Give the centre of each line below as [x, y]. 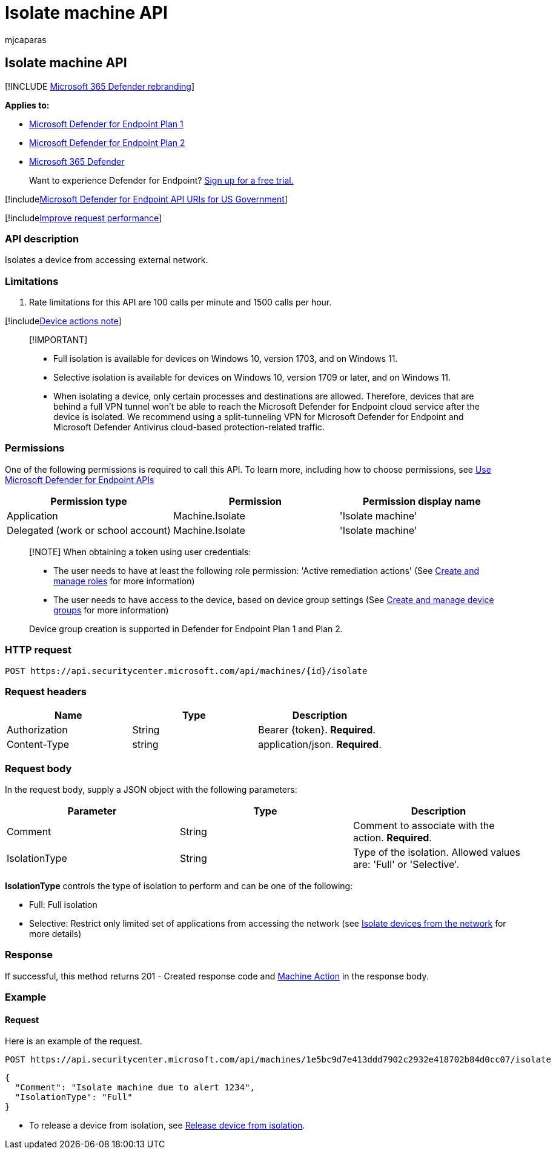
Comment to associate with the [424, 826]
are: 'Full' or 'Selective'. [406, 865]
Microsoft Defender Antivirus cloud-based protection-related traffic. [189, 427]
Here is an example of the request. [74, 1041]
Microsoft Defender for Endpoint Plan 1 [106, 124]
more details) [55, 934]
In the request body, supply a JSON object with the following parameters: [151, 790]
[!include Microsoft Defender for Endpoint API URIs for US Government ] [146, 199]
